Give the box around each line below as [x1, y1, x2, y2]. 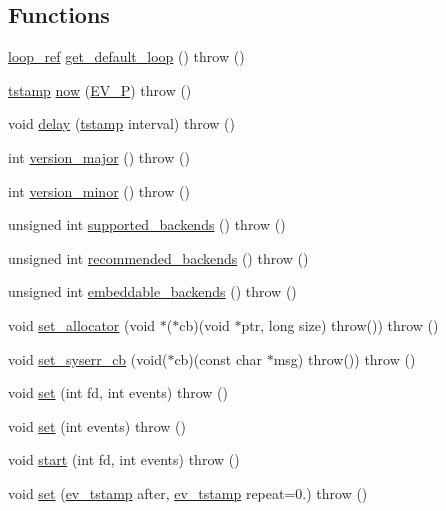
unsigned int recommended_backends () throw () [8, 247, 309, 268]
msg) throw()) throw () [273, 348, 416, 369]
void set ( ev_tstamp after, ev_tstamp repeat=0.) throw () [8, 482, 368, 503]
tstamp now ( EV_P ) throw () [8, 79, 192, 100]
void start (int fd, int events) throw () [8, 449, 240, 470]
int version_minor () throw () [8, 180, 190, 201]
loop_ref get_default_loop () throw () [8, 46, 245, 67]
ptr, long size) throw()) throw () [241, 314, 439, 335]
